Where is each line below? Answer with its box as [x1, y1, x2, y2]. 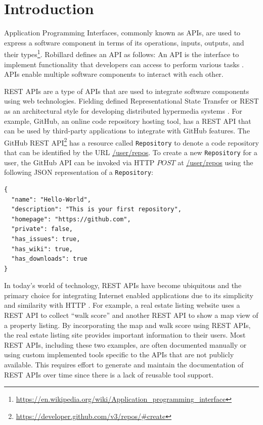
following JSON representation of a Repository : [4, 167, 153, 177]
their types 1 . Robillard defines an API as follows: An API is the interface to [4, 48, 239, 59]
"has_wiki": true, [11, 245, 73, 253]
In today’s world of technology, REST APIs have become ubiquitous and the [4, 280, 242, 291]
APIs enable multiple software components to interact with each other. [4, 69, 224, 79]
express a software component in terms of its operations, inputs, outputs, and [4, 37, 244, 48]
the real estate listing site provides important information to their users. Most [4, 329, 246, 340]
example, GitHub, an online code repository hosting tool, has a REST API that [4, 115, 251, 126]
